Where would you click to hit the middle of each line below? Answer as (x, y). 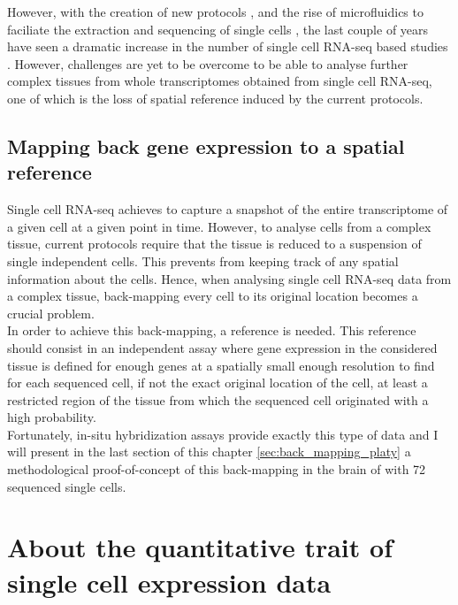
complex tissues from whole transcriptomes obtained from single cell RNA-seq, (220, 81)
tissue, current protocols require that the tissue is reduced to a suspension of (214, 244)
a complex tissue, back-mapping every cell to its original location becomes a (213, 296)
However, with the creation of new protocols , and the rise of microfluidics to (215, 11)
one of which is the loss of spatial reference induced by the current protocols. (215, 98)
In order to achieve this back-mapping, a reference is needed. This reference (212, 330)
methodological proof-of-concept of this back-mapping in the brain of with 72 (217, 469)
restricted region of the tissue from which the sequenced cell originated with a (218, 399)
